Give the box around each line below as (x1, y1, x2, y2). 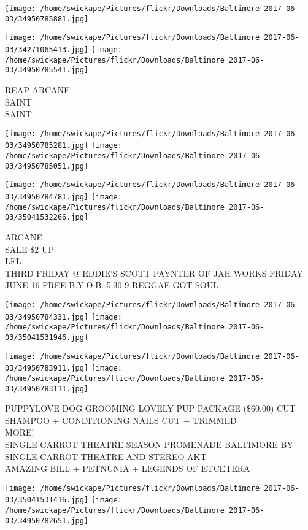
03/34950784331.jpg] (5, 312, 89, 321)
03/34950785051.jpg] (5, 161, 89, 171)
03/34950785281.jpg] (5, 141, 89, 150)
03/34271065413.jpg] (5, 45, 89, 54)
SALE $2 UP (5, 242, 54, 255)
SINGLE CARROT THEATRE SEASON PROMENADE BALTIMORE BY (5, 437, 293, 450)
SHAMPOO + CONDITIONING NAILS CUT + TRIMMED (5, 413, 237, 426)
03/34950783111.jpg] (5, 384, 89, 393)
